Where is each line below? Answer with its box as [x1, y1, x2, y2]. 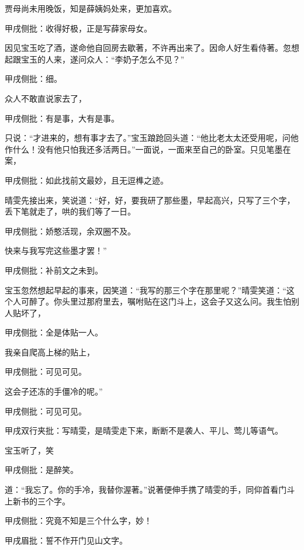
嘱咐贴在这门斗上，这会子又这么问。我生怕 [127, 295, 291, 307]
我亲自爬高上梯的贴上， [5, 345, 95, 358]
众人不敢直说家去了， [5, 92, 87, 104]
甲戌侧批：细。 [5, 72, 62, 85]
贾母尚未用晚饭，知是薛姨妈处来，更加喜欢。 [5, 2, 177, 14]
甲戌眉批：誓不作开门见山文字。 [5, 534, 127, 546]
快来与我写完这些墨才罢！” [5, 244, 107, 257]
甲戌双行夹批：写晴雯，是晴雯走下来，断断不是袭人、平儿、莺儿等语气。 [5, 424, 283, 437]
